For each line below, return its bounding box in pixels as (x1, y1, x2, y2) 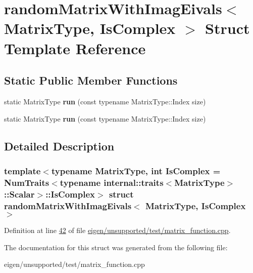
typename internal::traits (60, 176, 164, 188)
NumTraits (4, 176, 49, 188)
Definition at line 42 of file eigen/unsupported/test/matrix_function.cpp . (4, 224, 231, 235)
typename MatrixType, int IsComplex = (51, 164, 221, 177)
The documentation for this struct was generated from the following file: (4, 242, 228, 252)
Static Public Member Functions (4, 72, 178, 88)
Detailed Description (4, 138, 115, 153)
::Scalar (4, 187, 35, 200)
